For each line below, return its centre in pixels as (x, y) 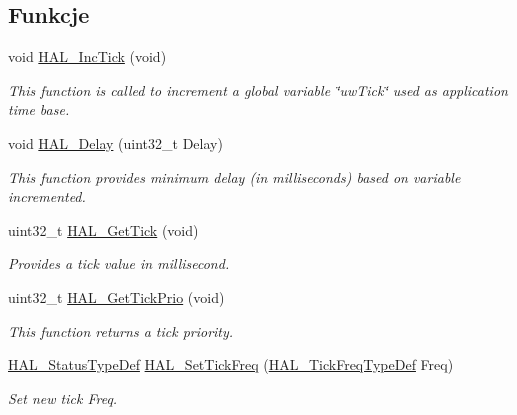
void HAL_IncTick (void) (87, 56)
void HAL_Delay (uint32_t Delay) (115, 142)
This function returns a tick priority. (121, 330)
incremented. (47, 196)
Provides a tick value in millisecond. (119, 263)
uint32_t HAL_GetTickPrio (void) (116, 296)
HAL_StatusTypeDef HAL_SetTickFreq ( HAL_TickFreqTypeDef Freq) (231, 364)
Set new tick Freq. (63, 397)
